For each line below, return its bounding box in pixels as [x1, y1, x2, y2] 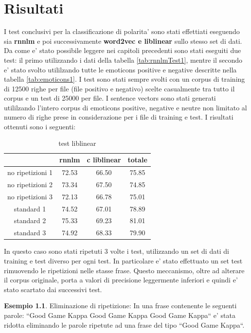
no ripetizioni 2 [7, 179, 53, 189]
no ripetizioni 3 [7, 191, 53, 201]
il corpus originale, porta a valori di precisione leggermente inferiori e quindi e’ [4, 275, 238, 285]
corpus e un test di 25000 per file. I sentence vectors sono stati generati [4, 93, 216, 103]
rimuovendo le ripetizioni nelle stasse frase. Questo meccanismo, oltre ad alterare [4, 265, 245, 275]
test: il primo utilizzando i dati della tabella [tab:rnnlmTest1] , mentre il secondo [4, 54, 242, 65]
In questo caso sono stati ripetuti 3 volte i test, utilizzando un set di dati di [4, 246, 229, 256]
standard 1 [14, 203, 46, 213]
